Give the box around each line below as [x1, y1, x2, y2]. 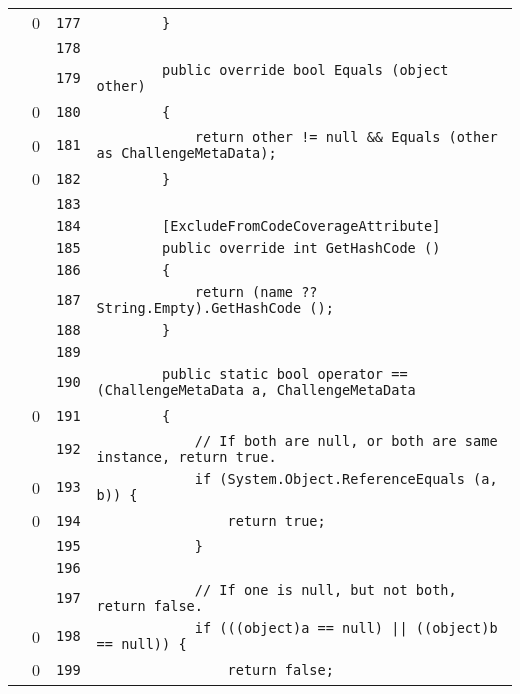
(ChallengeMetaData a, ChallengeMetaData [96, 382, 416, 398]
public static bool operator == [162, 366, 408, 382]
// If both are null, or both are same [194, 433, 498, 449]
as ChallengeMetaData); [96, 145, 277, 161]
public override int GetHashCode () [162, 240, 441, 256]
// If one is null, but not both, [194, 582, 457, 598]
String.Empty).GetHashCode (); [96, 300, 334, 316]
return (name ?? [194, 284, 318, 300]
